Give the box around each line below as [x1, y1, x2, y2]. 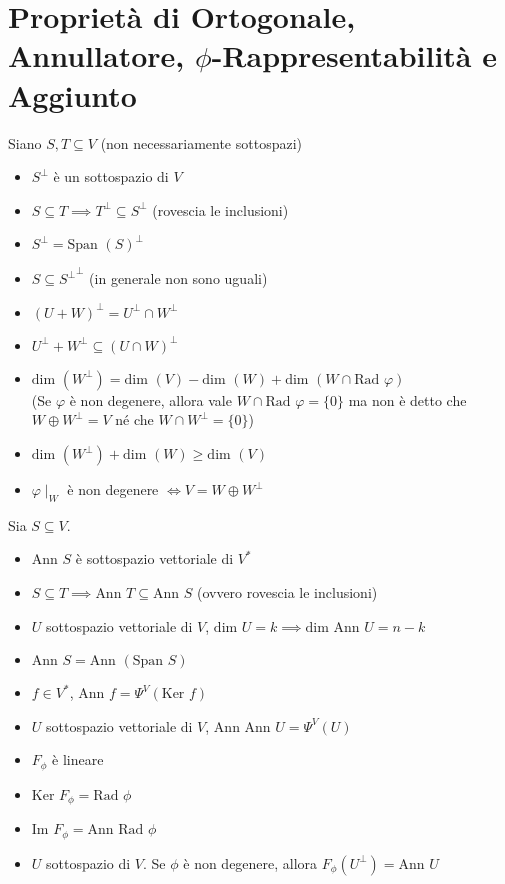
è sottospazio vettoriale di [75, 548, 234, 569]
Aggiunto [8, 74, 137, 115]
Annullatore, [8, 35, 185, 76]
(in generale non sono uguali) [89, 268, 268, 289]
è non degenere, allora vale [69, 389, 232, 410]
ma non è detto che [348, 389, 467, 410]
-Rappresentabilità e [211, 35, 497, 76]
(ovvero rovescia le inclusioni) [196, 582, 378, 603]
